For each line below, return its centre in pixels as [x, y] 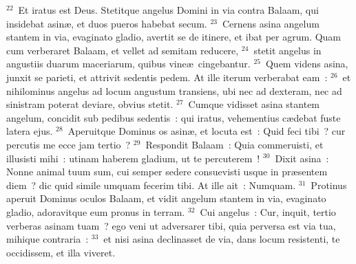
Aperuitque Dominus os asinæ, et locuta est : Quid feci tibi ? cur [207, 131]
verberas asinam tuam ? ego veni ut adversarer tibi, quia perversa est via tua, [171, 225]
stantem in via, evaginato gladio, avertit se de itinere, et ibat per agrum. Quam [174, 37]
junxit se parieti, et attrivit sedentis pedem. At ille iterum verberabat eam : [167, 77]
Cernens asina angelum [271, 23]
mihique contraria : [48, 239]
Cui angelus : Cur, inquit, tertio [268, 211]
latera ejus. [30, 131]
